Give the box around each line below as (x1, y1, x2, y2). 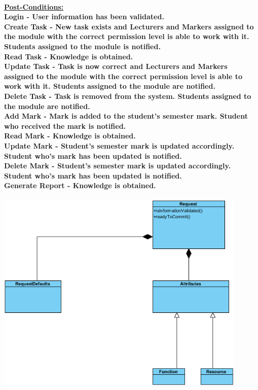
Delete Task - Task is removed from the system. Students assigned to (4, 90, 251, 101)
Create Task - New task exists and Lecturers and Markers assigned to (4, 21, 254, 31)
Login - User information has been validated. (4, 11, 164, 22)
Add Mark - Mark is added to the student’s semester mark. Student (4, 111, 248, 121)
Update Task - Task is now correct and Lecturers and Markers (4, 61, 228, 72)
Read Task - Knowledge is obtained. (4, 51, 133, 61)
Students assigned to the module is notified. (4, 41, 161, 51)
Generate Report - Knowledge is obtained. (4, 180, 156, 191)
